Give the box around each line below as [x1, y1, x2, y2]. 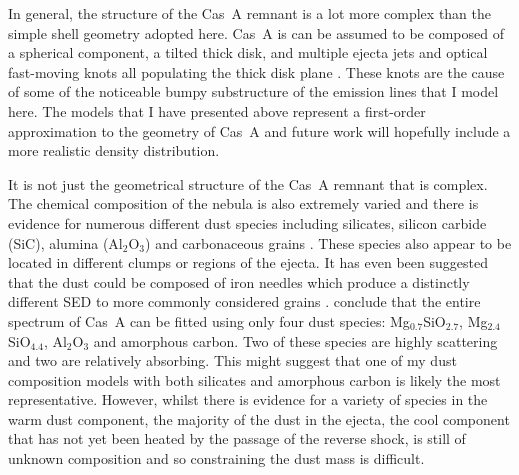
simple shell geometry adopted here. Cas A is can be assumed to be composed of [8, 22, 504, 43]
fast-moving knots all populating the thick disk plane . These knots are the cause [8, 61, 505, 82]
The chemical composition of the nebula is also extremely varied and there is [8, 193, 479, 214]
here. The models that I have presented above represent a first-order [8, 100, 426, 121]
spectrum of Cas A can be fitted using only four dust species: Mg [8, 310, 410, 331]
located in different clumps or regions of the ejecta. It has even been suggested [8, 252, 488, 273]
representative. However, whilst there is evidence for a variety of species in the [8, 389, 488, 410]
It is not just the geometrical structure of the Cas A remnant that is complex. [8, 173, 488, 194]
